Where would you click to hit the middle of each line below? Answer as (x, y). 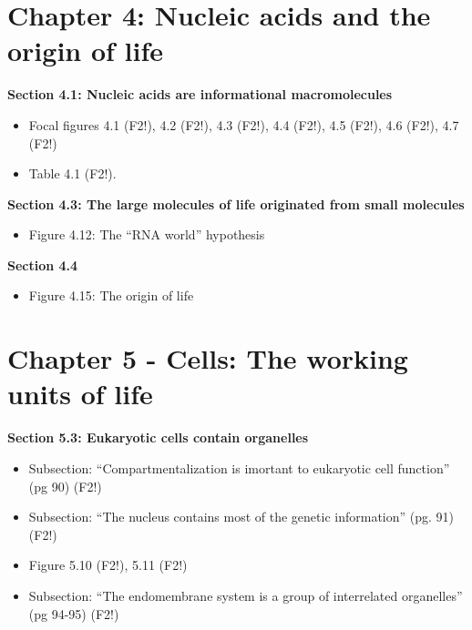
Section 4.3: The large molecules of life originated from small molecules (236, 203)
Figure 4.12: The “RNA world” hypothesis (147, 234)
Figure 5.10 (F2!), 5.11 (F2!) (108, 565)
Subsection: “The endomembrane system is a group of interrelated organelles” (246, 595)
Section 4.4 (43, 264)
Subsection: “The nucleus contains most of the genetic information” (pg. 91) (241, 517)
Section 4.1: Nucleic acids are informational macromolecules (200, 94)
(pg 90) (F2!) (65, 486)
